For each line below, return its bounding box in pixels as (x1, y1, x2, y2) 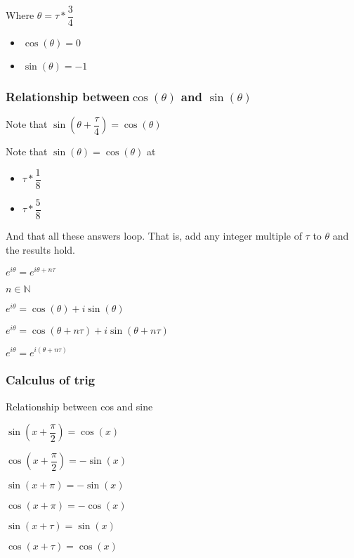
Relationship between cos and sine (6, 398, 153, 413)
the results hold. (6, 242, 75, 257)
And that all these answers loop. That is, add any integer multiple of (6, 228, 302, 242)
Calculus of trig (6, 371, 96, 389)
